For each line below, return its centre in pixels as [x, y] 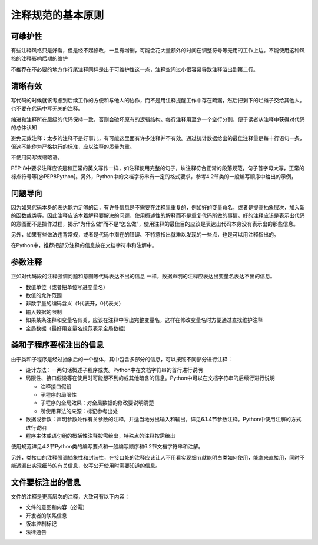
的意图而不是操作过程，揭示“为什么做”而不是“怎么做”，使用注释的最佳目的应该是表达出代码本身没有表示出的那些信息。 [155, 224]
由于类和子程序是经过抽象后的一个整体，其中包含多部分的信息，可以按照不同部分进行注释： [122, 359]
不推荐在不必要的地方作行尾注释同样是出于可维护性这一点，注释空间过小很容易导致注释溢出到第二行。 [135, 69]
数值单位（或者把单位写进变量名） [67, 287]
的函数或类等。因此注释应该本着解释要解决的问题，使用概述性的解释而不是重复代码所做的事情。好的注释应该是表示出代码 [158, 215]
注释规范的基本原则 [57, 15]
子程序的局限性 [58, 395]
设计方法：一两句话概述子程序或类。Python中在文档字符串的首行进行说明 [114, 370]
